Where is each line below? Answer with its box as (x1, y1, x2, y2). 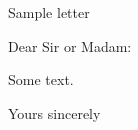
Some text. (8, 69, 74, 90)
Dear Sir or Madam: (8, 35, 132, 56)
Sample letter (8, 2, 90, 22)
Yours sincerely (8, 102, 101, 123)
